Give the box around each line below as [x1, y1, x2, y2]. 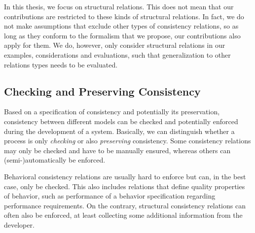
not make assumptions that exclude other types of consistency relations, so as [4, 21, 239, 31]
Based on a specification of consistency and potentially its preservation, [4, 106, 220, 117]
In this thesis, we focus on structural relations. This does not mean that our [4, 1, 234, 11]
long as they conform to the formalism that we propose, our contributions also [4, 30, 241, 40]
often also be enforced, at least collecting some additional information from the [4, 210, 243, 220]
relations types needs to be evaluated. [4, 59, 118, 69]
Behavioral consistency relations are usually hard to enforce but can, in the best [4, 171, 246, 181]
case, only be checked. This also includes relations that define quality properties [4, 181, 245, 191]
